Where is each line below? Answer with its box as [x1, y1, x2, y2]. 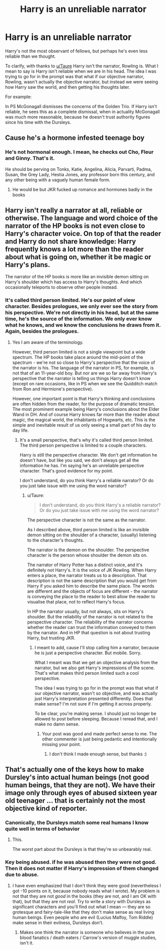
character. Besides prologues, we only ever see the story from [5, 303, 158, 310]
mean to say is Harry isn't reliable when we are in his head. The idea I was [5, 68, 157, 74]
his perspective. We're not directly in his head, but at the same [5, 309, 159, 316]
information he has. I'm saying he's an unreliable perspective [19, 462, 144, 469]
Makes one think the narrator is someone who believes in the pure [19, 929, 155, 935]
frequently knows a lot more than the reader [5, 245, 144, 253]
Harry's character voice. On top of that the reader [5, 230, 161, 238]
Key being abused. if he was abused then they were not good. [5, 859, 157, 866]
